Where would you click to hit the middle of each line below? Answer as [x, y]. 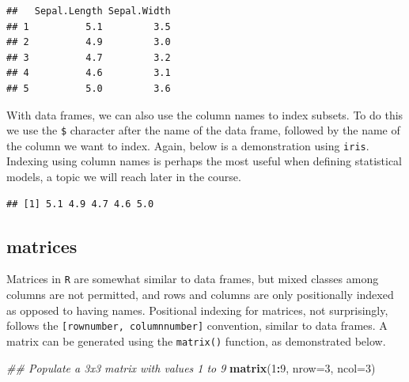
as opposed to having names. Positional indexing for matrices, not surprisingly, [197, 310]
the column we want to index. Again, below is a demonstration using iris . [188, 145]
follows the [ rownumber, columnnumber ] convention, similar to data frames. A [197, 325]
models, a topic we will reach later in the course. [124, 177]
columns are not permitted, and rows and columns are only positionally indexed [200, 295]
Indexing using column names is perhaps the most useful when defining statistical [204, 161]
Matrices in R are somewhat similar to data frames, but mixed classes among [193, 279]
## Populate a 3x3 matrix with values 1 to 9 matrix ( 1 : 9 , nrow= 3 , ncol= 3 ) [191, 367]
